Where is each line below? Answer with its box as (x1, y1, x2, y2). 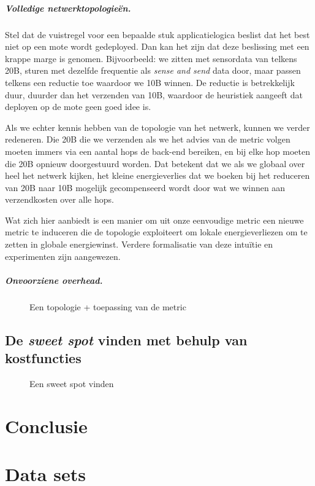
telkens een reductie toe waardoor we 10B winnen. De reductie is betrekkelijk (5, 76, 295, 88)
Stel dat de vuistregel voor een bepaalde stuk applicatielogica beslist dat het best (5, 28, 310, 41)
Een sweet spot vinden (29, 377, 114, 390)
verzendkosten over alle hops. (5, 193, 114, 206)
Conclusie (5, 413, 88, 438)
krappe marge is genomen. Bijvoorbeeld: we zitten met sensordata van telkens (5, 52, 297, 65)
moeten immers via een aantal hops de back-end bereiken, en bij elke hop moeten (5, 144, 310, 157)
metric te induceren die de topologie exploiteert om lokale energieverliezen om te (5, 225, 308, 238)
